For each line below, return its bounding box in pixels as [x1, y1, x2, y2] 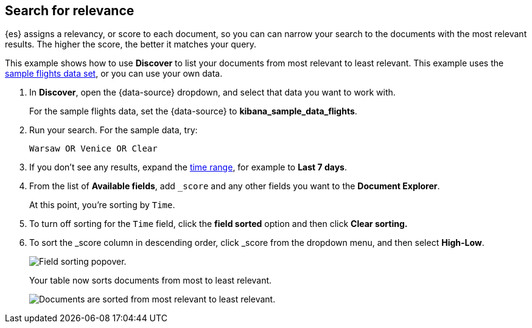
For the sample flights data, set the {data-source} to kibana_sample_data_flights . [29, 106, 357, 117]
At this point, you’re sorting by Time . [29, 200, 175, 211]
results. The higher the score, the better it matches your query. [5, 39, 257, 50]
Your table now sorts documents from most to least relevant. [29, 275, 272, 286]
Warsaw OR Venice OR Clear [29, 144, 158, 154]
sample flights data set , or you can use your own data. [5, 68, 223, 79]
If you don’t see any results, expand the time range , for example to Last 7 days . [29, 162, 348, 173]
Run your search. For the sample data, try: [29, 125, 198, 136]
